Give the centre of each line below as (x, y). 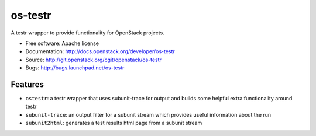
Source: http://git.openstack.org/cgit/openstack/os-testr (94, 60)
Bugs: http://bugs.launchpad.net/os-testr (75, 68)
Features (27, 84)
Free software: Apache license (62, 43)
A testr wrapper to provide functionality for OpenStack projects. (88, 33)
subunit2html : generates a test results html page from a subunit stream (114, 123)
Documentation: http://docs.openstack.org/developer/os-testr (100, 51)
